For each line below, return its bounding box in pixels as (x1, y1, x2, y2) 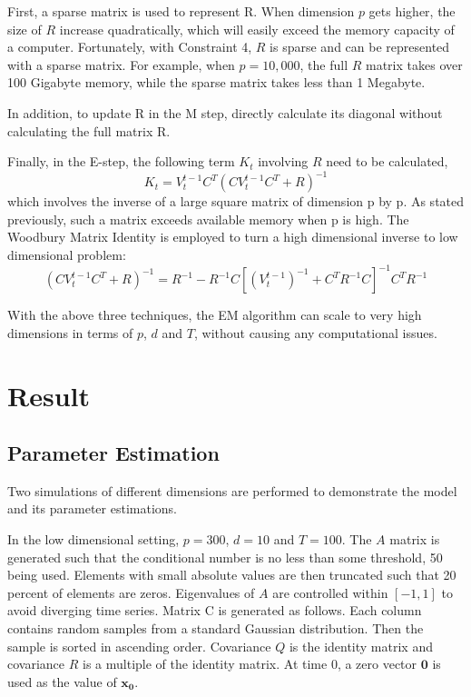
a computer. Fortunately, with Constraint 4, (7, 37, 252, 56)
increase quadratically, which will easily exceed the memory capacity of (59, 19, 455, 38)
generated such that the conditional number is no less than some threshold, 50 (7, 547, 443, 566)
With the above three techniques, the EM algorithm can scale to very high (7, 305, 422, 324)
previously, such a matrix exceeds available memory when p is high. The (7, 209, 409, 228)
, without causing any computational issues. (193, 323, 437, 342)
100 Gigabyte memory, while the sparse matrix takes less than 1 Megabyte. (7, 73, 426, 92)
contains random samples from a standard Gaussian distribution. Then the (7, 619, 424, 638)
